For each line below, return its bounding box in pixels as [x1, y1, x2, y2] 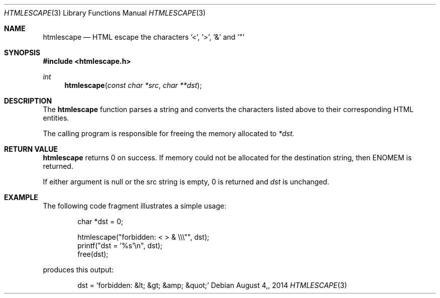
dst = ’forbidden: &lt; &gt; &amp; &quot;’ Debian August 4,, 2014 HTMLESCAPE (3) [77, 281, 347, 289]
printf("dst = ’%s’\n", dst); [77, 241, 163, 250]
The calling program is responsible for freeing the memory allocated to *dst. [43, 129, 295, 138]
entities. [43, 114, 69, 122]
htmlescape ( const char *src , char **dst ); [64, 81, 202, 89]
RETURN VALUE [4, 145, 58, 153]
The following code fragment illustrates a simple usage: [43, 202, 227, 210]
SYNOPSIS [4, 48, 41, 57]
